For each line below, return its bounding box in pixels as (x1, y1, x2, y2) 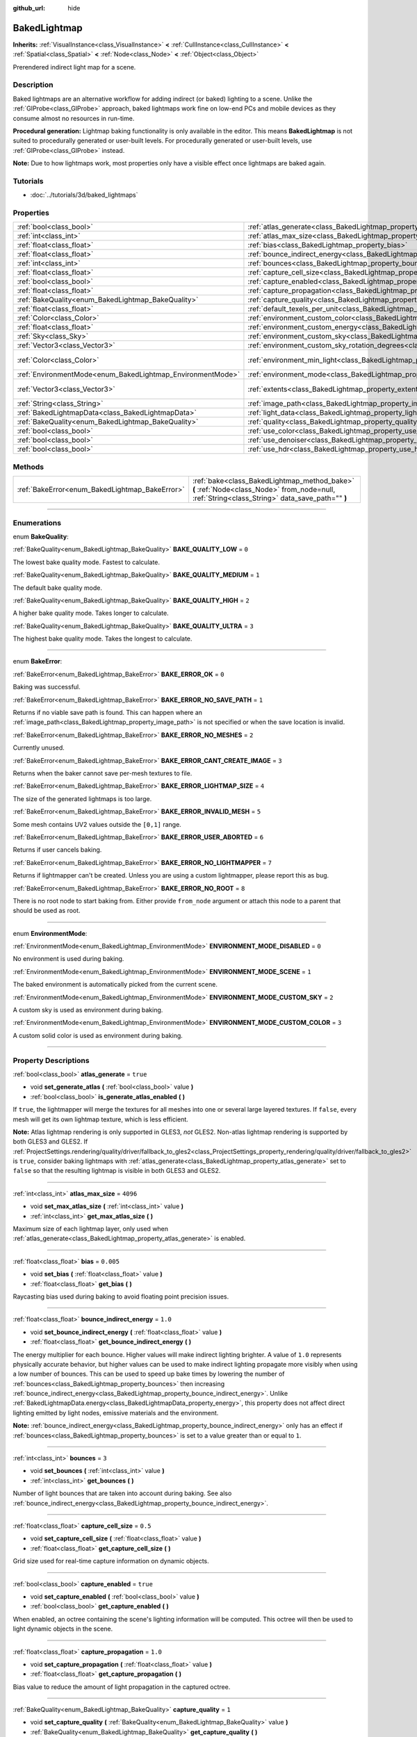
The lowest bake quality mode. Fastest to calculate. (13, 558, 160, 566)
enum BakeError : (13, 657, 63, 666)
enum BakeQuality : (13, 532, 69, 541)
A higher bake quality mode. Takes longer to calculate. (13, 609, 170, 618)
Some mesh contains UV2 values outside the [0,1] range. (13, 820, 182, 828)
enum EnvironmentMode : (13, 929, 88, 937)
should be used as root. (13, 907, 81, 915)
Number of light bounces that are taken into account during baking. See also (13, 1489, 232, 1497)
